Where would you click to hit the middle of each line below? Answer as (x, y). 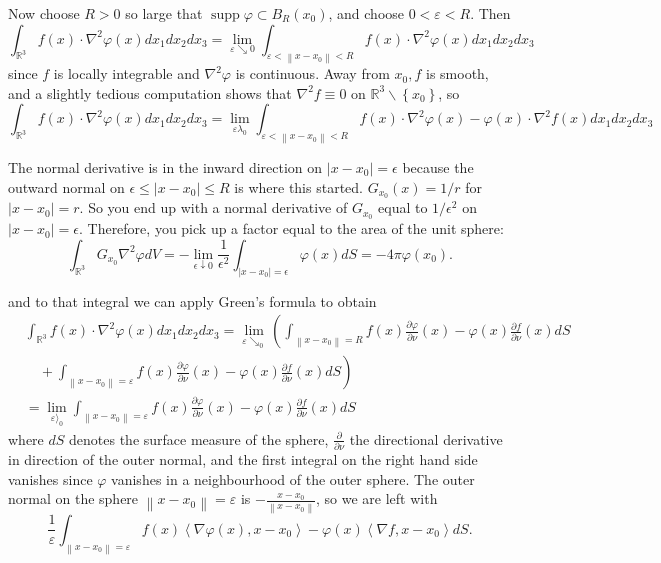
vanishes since (50, 478)
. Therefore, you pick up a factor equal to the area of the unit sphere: (291, 228)
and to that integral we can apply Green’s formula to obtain (192, 300)
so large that (164, 13)
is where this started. (298, 186)
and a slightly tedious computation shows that (150, 92)
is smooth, (457, 73)
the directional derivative (426, 438)
